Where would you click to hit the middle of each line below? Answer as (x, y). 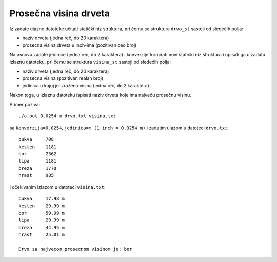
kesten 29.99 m (42, 206)
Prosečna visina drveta (60, 13)
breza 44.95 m (42, 227)
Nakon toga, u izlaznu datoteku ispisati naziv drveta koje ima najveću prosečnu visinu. (101, 95)
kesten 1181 (38, 147)
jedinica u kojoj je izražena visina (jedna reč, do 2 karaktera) (86, 86)
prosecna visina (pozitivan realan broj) (63, 78)
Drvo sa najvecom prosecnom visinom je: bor (76, 249)
